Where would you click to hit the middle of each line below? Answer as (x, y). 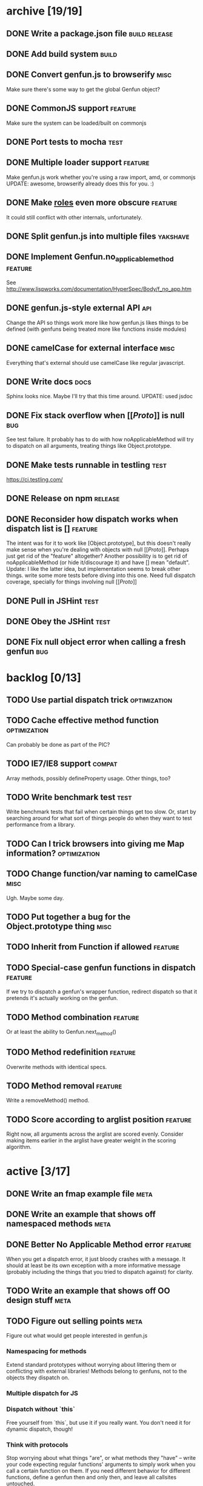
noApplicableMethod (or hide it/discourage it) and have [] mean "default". (98, 562)
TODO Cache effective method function (83, 720)
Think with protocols (37, 1445)
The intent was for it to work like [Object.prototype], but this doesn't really (99, 543)
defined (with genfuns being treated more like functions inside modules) (96, 329)
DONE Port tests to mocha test (65, 142)
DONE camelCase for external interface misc (91, 348)
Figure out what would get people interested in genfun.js (77, 1336)
